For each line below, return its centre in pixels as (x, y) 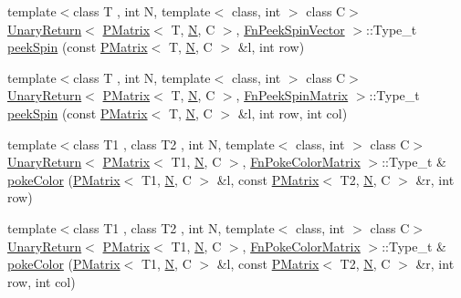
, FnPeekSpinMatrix (292, 95)
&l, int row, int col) (293, 113)
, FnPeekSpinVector (290, 29)
